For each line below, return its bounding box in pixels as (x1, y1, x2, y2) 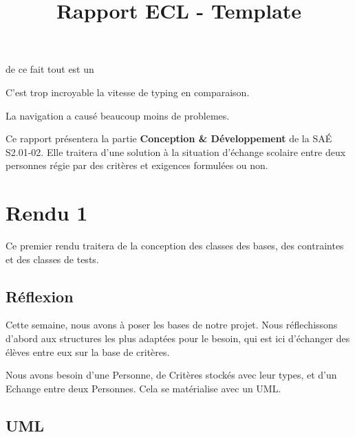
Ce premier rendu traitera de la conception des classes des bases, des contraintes (6, 238, 344, 253)
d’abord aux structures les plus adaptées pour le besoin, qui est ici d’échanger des (6, 331, 350, 346)
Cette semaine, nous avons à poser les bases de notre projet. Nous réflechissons (6, 317, 338, 332)
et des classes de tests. (6, 251, 99, 266)
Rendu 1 (6, 199, 88, 227)
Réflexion (6, 285, 74, 306)
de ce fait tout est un (6, 62, 94, 76)
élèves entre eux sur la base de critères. (6, 344, 170, 359)
